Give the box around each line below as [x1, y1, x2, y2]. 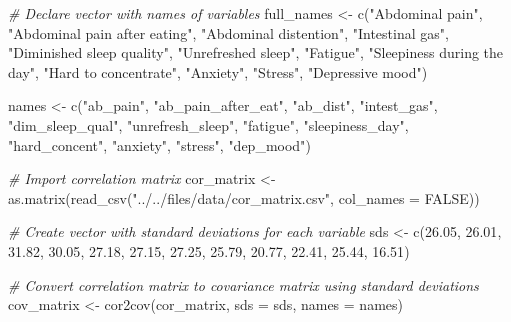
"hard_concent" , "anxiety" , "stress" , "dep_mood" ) [8, 134, 311, 155]
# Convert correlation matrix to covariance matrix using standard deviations [8, 274, 479, 295]
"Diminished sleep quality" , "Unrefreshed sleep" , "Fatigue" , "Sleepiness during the [8, 42, 504, 63]
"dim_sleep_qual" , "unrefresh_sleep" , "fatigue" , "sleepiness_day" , [8, 114, 409, 135]
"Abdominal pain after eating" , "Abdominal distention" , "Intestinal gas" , [8, 22, 449, 43]
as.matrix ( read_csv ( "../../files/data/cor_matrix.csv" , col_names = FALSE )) [8, 187, 480, 208]
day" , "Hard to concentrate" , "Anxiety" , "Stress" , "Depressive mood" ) [8, 61, 428, 82]
